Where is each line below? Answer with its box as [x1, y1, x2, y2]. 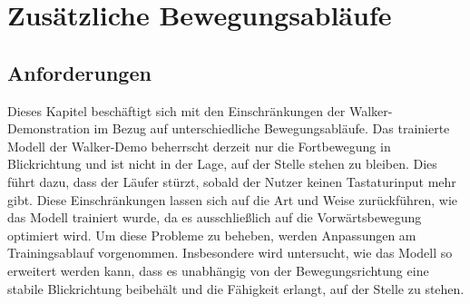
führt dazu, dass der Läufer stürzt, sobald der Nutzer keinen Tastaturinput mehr [7, 172, 456, 191]
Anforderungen [7, 58, 152, 86]
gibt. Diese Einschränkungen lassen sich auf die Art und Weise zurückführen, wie [7, 190, 458, 209]
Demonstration [7, 119, 90, 138]
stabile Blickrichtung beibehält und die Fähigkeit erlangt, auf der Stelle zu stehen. [7, 279, 465, 298]
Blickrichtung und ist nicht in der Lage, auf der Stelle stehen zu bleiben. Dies [7, 154, 437, 173]
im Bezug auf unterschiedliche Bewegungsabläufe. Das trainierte [93, 119, 450, 138]
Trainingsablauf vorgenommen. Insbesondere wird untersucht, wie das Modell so [7, 243, 453, 262]
